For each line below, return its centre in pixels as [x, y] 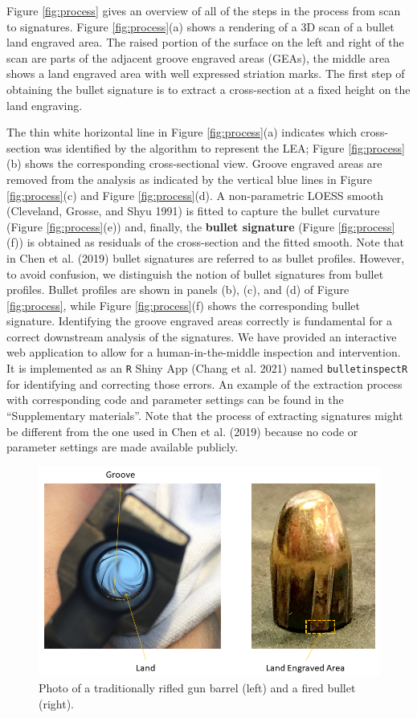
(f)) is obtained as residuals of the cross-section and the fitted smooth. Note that [205, 242]
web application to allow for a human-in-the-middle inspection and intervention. [204, 352]
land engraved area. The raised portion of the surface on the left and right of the [205, 42]
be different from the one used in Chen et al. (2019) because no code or [182, 431]
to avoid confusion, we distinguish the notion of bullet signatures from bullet [195, 273]
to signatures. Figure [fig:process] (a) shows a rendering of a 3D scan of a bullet [200, 26]
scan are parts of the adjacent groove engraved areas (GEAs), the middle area [198, 57]
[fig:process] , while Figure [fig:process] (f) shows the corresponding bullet [184, 305]
